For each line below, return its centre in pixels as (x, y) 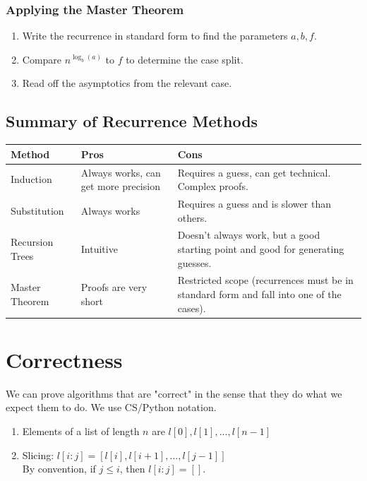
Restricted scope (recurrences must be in (265, 280)
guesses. (194, 262)
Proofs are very (114, 287)
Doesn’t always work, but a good (249, 235)
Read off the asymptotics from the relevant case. (127, 83)
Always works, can (121, 172)
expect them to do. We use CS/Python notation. (111, 407)
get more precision (120, 186)
